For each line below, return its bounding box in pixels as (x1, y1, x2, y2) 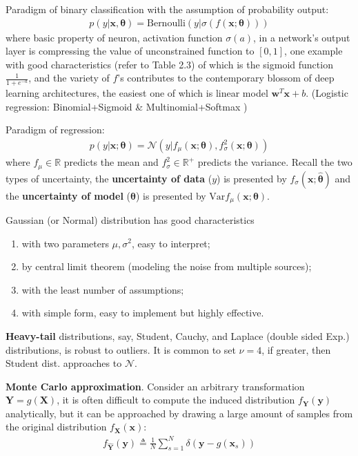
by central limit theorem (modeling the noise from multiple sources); (21, 259, 312, 274)
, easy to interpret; (131, 236, 210, 250)
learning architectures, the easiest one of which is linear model (6, 86, 268, 100)
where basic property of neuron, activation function (6, 30, 223, 44)
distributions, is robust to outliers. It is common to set (6, 342, 236, 357)
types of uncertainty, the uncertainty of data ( (6, 171, 212, 185)
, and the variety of (28, 70, 110, 85)
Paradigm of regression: (6, 122, 105, 137)
